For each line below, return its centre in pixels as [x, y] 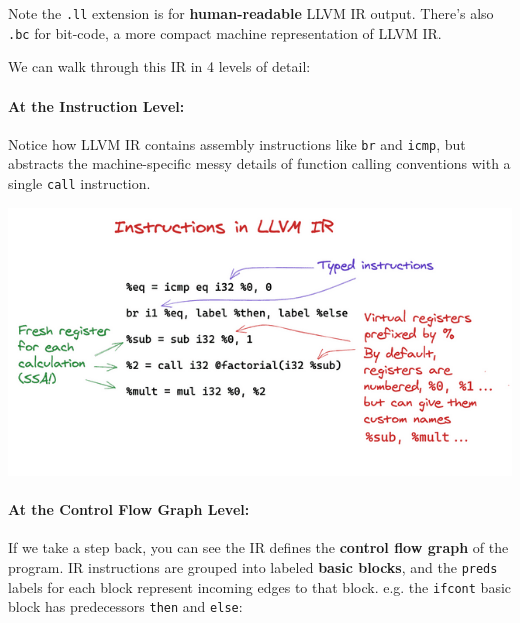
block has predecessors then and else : [125, 606]
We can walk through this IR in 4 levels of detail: [159, 66]
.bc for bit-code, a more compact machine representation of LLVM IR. [225, 32]
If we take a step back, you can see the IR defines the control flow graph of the [258, 547]
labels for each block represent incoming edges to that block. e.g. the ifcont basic [260, 586]
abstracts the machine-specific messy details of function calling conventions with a [259, 163]
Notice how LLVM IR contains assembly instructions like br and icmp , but [237, 143]
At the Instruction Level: [96, 105]
